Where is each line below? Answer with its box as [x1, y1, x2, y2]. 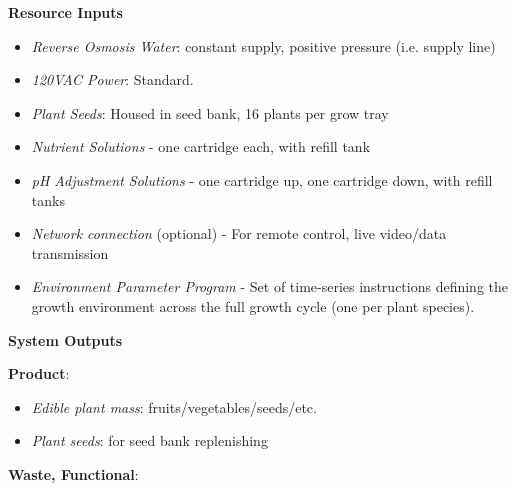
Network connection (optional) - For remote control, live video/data [31, 223, 447, 244]
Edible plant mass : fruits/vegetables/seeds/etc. [31, 396, 317, 417]
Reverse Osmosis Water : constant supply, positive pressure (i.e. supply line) [31, 35, 496, 56]
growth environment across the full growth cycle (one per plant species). [31, 295, 475, 316]
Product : [8, 363, 70, 384]
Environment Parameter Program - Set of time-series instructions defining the [31, 276, 508, 297]
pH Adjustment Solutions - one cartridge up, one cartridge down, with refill [31, 169, 493, 190]
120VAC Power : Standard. [31, 69, 194, 90]
